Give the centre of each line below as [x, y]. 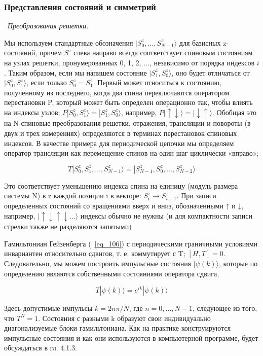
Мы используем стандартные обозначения [69, 42]
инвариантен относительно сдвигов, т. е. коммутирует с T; [95, 253]
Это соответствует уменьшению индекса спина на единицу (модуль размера [121, 185]
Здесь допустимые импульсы [48, 308]
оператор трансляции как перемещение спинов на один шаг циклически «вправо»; [131, 153]
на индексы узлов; [32, 112]
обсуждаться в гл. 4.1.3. [41, 348]
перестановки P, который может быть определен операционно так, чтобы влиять [128, 102]
